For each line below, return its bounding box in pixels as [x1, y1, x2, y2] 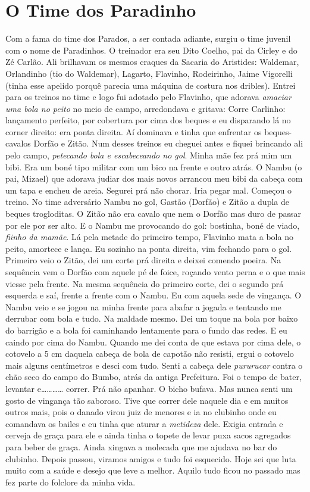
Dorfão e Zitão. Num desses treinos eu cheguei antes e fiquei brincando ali [33, 137, 303, 150]
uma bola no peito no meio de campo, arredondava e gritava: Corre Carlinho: [5, 102, 286, 114]
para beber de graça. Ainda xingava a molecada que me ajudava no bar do [5, 440, 277, 453]
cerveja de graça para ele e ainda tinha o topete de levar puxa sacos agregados [5, 429, 291, 441]
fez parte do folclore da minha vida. [5, 475, 136, 488]
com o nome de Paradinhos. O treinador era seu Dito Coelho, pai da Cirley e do [5, 43, 298, 56]
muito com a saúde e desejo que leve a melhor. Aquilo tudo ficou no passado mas [5, 464, 300, 477]
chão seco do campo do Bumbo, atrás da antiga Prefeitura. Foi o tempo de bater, [5, 370, 302, 383]
